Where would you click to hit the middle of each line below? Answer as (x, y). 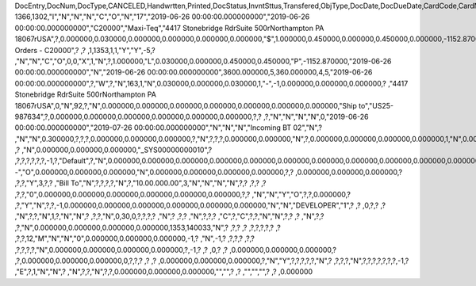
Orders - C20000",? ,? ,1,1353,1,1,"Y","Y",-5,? (85, 50)
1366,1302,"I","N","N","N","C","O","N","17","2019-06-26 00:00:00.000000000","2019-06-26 (162, 17)
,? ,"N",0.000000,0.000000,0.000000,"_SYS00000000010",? (113, 150)
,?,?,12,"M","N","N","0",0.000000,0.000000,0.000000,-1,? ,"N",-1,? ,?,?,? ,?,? (135, 238)
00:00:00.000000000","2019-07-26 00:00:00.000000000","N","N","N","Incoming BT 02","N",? (169, 128)
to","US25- (376, 105)
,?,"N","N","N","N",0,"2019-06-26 (316, 116)
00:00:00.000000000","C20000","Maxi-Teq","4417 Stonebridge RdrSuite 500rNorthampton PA (169, 28)
